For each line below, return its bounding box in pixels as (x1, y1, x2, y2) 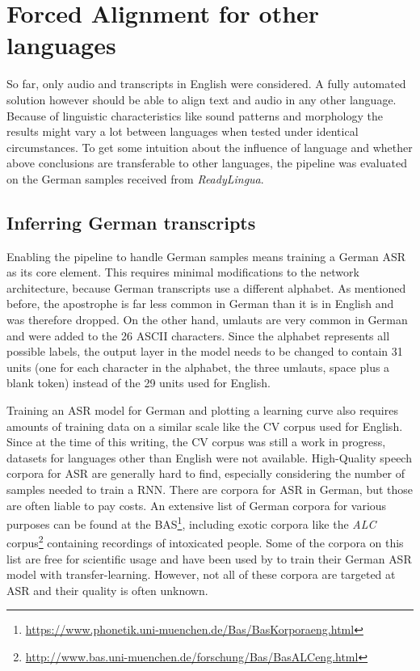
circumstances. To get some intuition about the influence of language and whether (6, 138, 413, 155)
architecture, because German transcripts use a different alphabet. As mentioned (6, 279, 406, 296)
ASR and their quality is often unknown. (6, 581, 208, 598)
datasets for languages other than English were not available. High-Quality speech (6, 449, 412, 466)
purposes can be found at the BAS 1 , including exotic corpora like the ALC (6, 513, 376, 532)
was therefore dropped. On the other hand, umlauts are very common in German (6, 311, 408, 328)
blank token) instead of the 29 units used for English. (6, 374, 271, 391)
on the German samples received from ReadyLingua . (6, 170, 264, 187)
